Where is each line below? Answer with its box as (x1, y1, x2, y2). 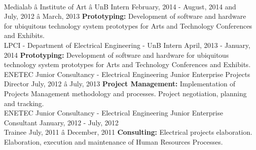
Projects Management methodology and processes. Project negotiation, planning (4, 88, 247, 98)
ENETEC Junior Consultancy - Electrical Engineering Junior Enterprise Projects (4, 69, 250, 79)
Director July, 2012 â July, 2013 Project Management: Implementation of (4, 78, 236, 89)
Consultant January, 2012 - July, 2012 (4, 117, 119, 127)
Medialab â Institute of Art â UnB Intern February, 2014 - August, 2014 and (4, 1, 236, 11)
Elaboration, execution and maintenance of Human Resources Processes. (4, 136, 223, 147)
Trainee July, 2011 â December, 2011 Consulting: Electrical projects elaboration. (4, 127, 253, 137)
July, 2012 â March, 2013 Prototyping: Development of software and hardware (4, 11, 246, 21)
